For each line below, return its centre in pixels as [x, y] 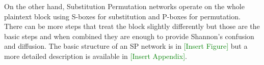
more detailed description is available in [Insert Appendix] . [96, 56]
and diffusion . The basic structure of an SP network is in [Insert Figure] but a [126, 46]
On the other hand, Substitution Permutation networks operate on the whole [124, 6]
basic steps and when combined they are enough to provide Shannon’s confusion [129, 36]
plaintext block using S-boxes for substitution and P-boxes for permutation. [122, 16]
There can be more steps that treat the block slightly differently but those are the [132, 26]
